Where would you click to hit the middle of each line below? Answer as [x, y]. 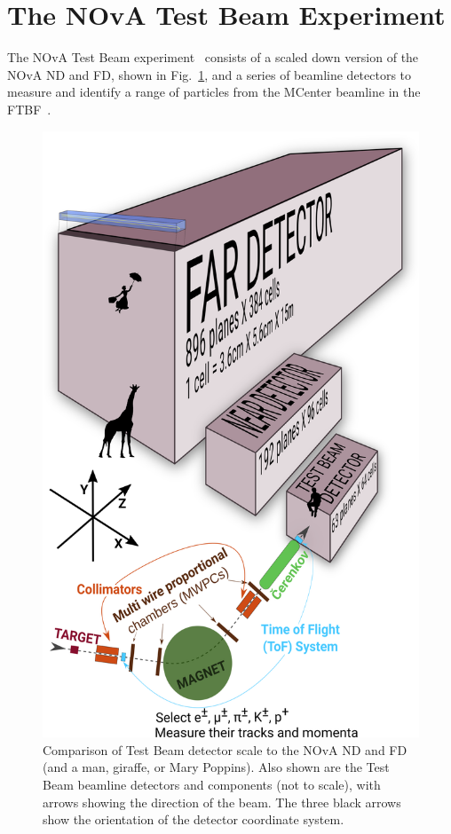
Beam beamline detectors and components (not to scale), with [212, 785]
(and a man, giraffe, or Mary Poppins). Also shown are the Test [216, 767]
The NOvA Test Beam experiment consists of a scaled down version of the [213, 57]
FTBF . [29, 109]
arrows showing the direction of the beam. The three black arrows [222, 802]
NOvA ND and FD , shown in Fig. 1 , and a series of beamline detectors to [210, 74]
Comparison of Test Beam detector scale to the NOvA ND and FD [225, 749]
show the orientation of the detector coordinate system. [194, 819]
